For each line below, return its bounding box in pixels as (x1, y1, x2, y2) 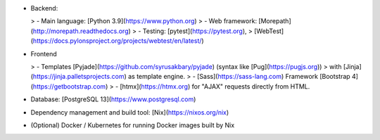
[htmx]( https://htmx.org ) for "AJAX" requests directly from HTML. (120, 82, 310, 91)
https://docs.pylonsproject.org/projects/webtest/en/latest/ (32, 37, 202, 45)
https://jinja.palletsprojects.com (32, 72, 125, 81)
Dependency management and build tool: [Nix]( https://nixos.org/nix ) (30, 108, 229, 116)
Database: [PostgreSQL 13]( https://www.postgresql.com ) (30, 95, 196, 103)
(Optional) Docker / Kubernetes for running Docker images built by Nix (30, 120, 235, 129)
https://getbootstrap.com (32, 82, 106, 91)
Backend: (30, 4, 58, 12)
